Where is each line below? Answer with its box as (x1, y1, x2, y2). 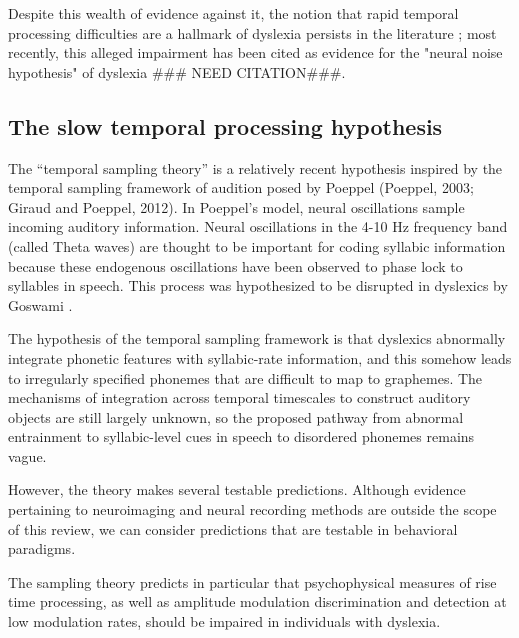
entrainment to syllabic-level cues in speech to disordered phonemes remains (8, 426, 475, 447)
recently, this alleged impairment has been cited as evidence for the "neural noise (8, 42, 503, 63)
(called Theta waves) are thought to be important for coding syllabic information (8, 235, 506, 256)
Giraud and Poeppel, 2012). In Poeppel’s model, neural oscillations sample (8, 196, 465, 217)
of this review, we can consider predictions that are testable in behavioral (8, 518, 458, 539)
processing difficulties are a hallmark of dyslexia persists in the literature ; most (8, 22, 497, 43)
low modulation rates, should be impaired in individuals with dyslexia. (8, 611, 441, 632)
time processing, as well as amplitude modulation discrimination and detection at (8, 591, 507, 612)
